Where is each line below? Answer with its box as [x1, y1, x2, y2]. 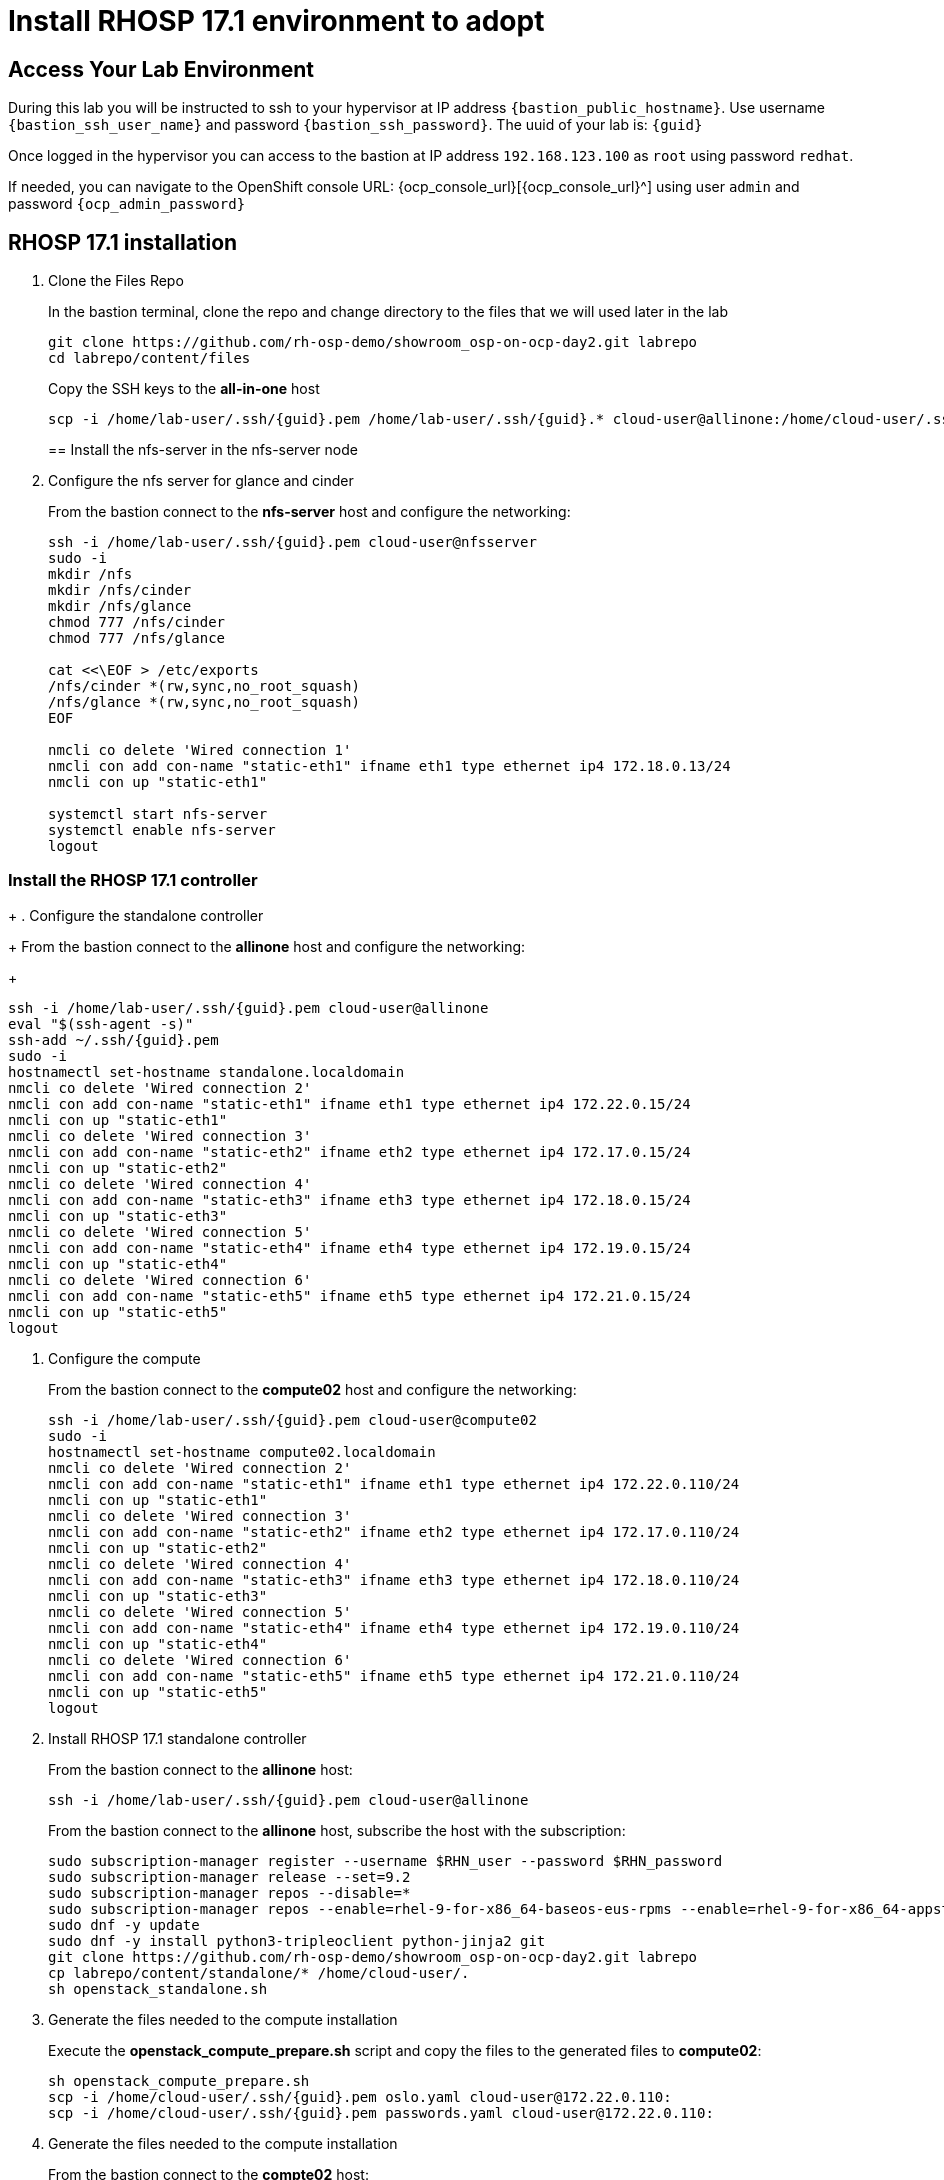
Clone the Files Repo [48, 272, 184, 290]
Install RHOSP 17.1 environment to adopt [8, 4, 545, 38]
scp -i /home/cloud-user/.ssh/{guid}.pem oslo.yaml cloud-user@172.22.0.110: [48, 2088, 672, 2105]
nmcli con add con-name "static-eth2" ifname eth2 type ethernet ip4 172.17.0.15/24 [8, 1143, 691, 1160]
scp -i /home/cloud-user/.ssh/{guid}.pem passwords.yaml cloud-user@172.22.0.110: [48, 2104, 714, 2121]
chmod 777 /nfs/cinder [48, 614, 226, 631]
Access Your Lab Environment [8, 56, 314, 82]
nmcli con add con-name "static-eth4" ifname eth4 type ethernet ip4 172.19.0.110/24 [48, 1619, 740, 1636]
